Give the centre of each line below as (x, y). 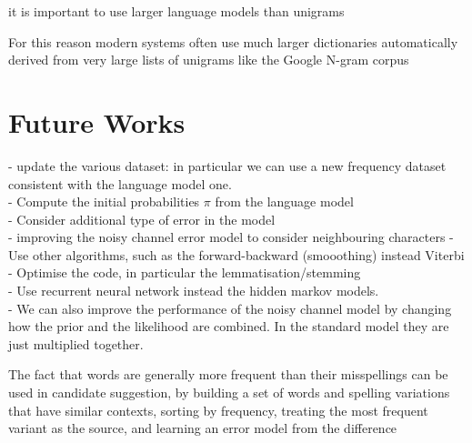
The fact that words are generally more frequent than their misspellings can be (228, 374)
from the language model (284, 201)
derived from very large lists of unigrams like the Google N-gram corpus (209, 60)
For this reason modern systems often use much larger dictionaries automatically (233, 41)
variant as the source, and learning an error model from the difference (203, 428)
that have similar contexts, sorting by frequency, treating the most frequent (218, 410)
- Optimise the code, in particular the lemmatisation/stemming (185, 272)
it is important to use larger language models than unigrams (176, 11)
